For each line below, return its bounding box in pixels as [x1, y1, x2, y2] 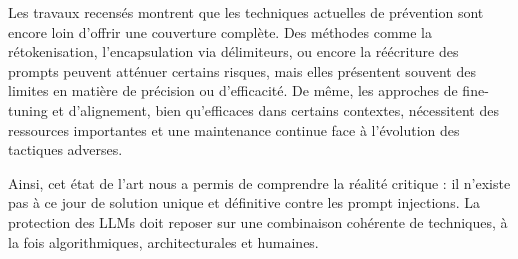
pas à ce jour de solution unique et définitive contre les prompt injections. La [8, 192, 480, 213]
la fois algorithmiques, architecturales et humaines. [8, 231, 319, 252]
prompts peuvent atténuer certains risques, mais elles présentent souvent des [8, 60, 476, 81]
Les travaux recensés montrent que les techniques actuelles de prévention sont [8, 2, 484, 22]
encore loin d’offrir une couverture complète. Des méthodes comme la [8, 21, 432, 42]
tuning [8, 99, 48, 120]
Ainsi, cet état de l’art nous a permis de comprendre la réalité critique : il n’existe [8, 172, 511, 193]
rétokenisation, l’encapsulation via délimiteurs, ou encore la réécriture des [8, 41, 459, 62]
